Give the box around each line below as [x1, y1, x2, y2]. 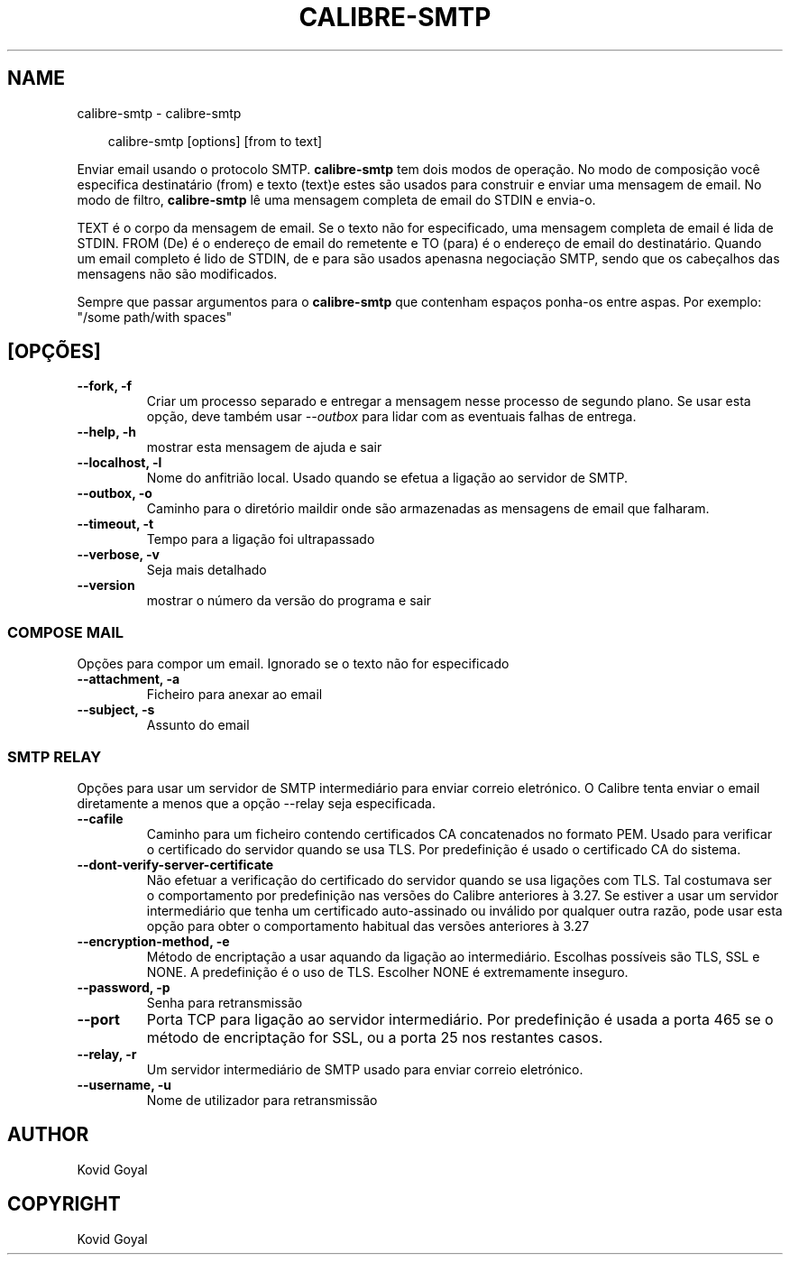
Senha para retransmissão [146, 994, 303, 1010]
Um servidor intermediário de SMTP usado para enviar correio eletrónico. [146, 1061, 583, 1077]
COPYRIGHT [7, 1193, 121, 1216]
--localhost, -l [77, 455, 162, 471]
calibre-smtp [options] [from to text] [107, 133, 323, 149]
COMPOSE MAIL [7, 622, 124, 641]
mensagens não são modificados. [77, 265, 278, 281]
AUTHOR [7, 1123, 89, 1147]
